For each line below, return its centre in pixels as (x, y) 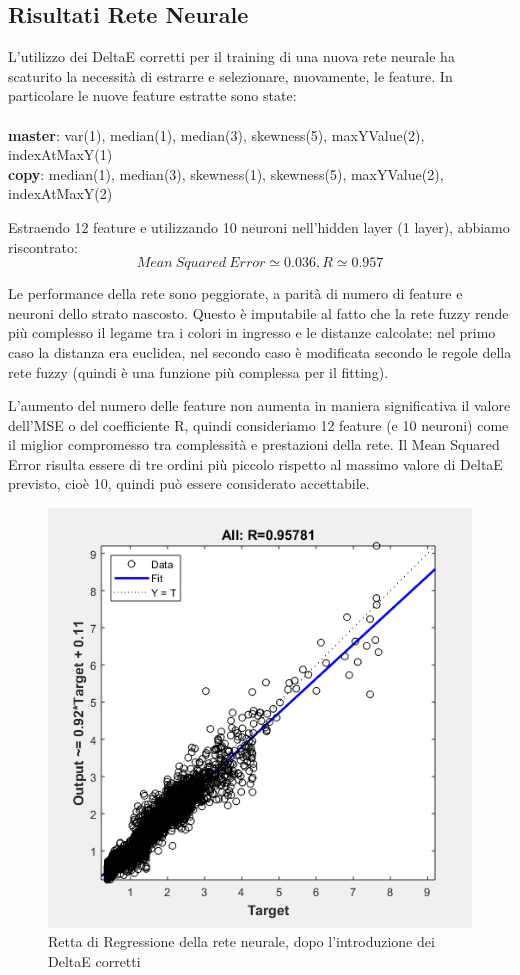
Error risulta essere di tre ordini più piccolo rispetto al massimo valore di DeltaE (255, 463)
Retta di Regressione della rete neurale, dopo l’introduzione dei (241, 941)
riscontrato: (43, 246)
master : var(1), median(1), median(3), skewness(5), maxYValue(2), (216, 134)
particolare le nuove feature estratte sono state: (152, 95)
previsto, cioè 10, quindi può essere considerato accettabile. (189, 483)
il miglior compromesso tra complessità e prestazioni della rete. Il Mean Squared (254, 444)
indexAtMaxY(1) (60, 154)
